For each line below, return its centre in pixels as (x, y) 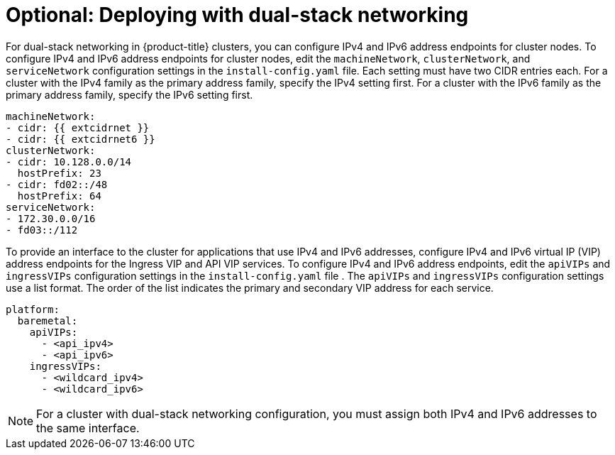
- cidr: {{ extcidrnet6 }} (81, 139)
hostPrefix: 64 (59, 196)
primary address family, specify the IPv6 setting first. (129, 94)
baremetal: (48, 320)
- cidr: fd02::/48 (57, 184)
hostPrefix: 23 (59, 173)
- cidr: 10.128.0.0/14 (69, 161)
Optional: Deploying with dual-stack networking (237, 15)
